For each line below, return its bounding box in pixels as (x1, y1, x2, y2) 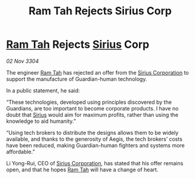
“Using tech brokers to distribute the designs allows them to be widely (6, 129, 179, 136)
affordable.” (6, 148, 35, 155)
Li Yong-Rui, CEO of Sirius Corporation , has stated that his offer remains (6, 159, 184, 166)
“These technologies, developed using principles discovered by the (6, 98, 172, 106)
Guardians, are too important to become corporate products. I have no (6, 104, 179, 112)
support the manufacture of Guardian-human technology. (6, 75, 147, 82)
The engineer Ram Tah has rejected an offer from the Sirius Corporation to (6, 69, 189, 76)
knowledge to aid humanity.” (6, 118, 76, 125)
